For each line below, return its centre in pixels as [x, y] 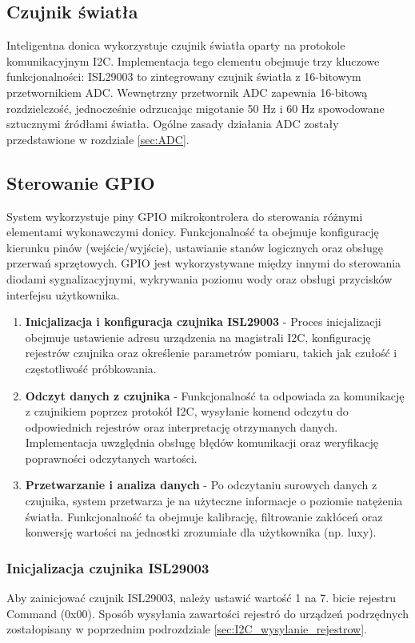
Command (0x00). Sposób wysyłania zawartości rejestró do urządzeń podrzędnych [207, 613]
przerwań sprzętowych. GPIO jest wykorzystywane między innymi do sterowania [204, 263]
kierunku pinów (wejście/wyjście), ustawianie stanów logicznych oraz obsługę [195, 247]
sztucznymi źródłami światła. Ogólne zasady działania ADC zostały [173, 124]
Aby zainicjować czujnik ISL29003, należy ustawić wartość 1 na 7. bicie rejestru [202, 598]
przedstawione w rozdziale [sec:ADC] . [98, 139]
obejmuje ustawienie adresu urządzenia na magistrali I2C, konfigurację [198, 337]
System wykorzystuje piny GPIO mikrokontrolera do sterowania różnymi [185, 216]
